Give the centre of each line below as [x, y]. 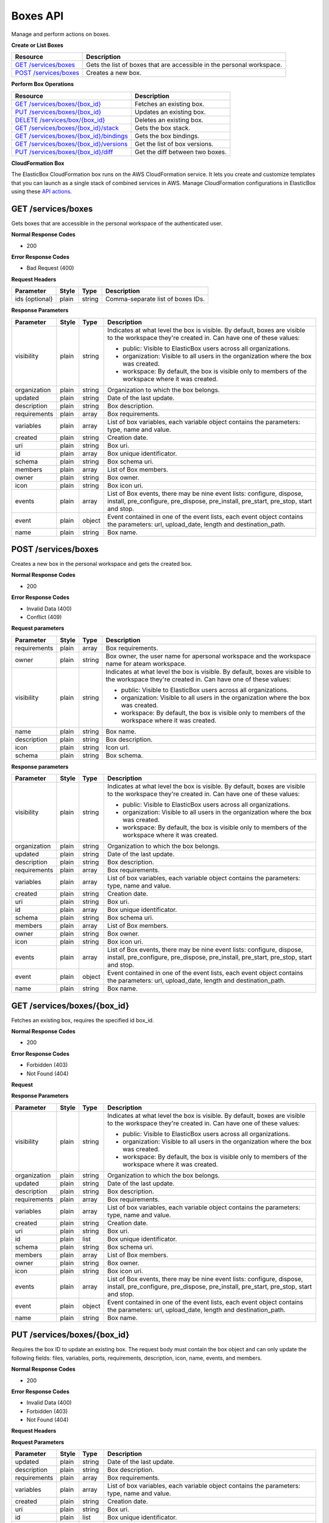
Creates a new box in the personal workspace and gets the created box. [102, 564]
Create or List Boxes [37, 45]
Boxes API [37, 16]
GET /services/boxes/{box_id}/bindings [71, 136]
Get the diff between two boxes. [181, 152]
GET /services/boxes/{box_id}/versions [71, 144]
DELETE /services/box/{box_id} [60, 120]
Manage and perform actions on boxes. [61, 34]
